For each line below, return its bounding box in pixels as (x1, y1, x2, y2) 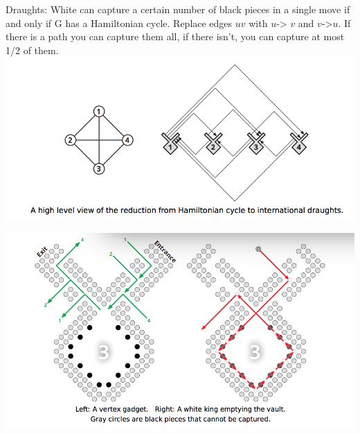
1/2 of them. (6, 42, 59, 57)
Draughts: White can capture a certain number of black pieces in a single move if (6, 2, 350, 16)
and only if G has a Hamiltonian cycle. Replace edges (6, 15, 233, 30)
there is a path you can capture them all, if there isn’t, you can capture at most (6, 29, 345, 44)
